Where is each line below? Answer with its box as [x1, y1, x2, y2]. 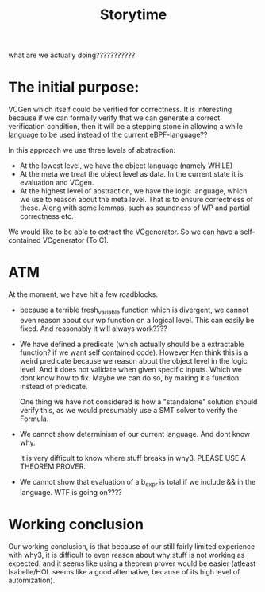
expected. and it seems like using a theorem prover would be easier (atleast [8, 559, 256, 568]
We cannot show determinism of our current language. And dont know [19, 429, 251, 438]
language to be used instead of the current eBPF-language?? [8, 130, 208, 140]
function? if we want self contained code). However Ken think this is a [19, 348, 248, 357]
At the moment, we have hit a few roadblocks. [8, 290, 159, 299]
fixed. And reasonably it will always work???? [19, 324, 168, 333]
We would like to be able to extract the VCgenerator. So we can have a [8, 227, 239, 236]
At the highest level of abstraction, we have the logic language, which [19, 186, 248, 196]
